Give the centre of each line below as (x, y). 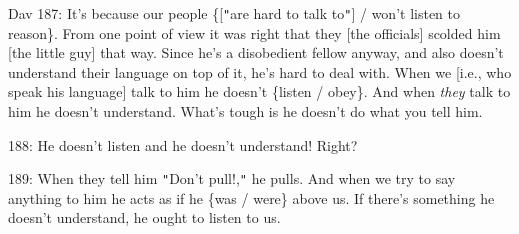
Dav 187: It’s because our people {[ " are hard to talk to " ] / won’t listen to (234, 13)
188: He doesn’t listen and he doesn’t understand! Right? (183, 144)
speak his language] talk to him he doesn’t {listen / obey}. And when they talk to (259, 91)
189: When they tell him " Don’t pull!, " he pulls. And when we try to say (232, 178)
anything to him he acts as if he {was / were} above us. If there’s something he (251, 197)
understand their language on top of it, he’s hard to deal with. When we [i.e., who (260, 71)
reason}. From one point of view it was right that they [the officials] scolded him (254, 32)
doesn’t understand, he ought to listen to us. (144, 217)
